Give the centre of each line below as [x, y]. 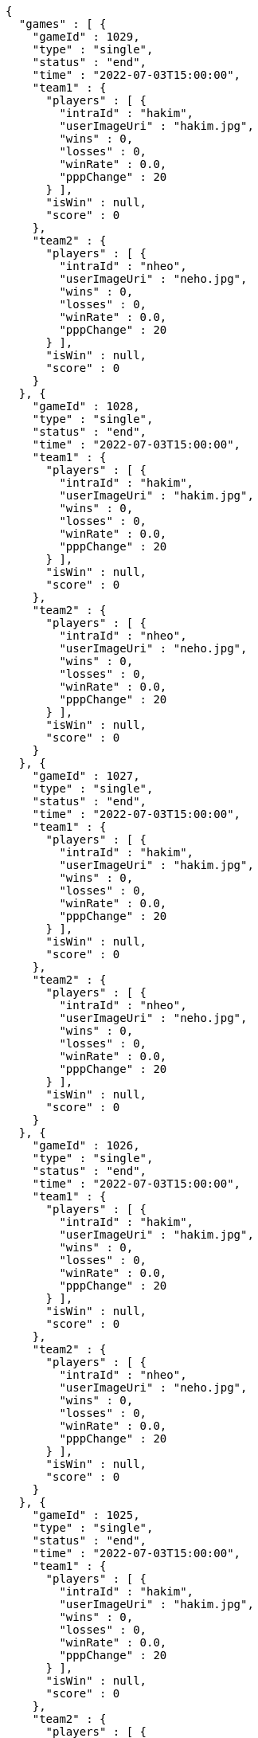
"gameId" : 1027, [86, 776]
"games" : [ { [63, 24]
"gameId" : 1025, [86, 1515]
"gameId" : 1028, [86, 406]
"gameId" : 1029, [86, 37]
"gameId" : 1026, [86, 1145]
